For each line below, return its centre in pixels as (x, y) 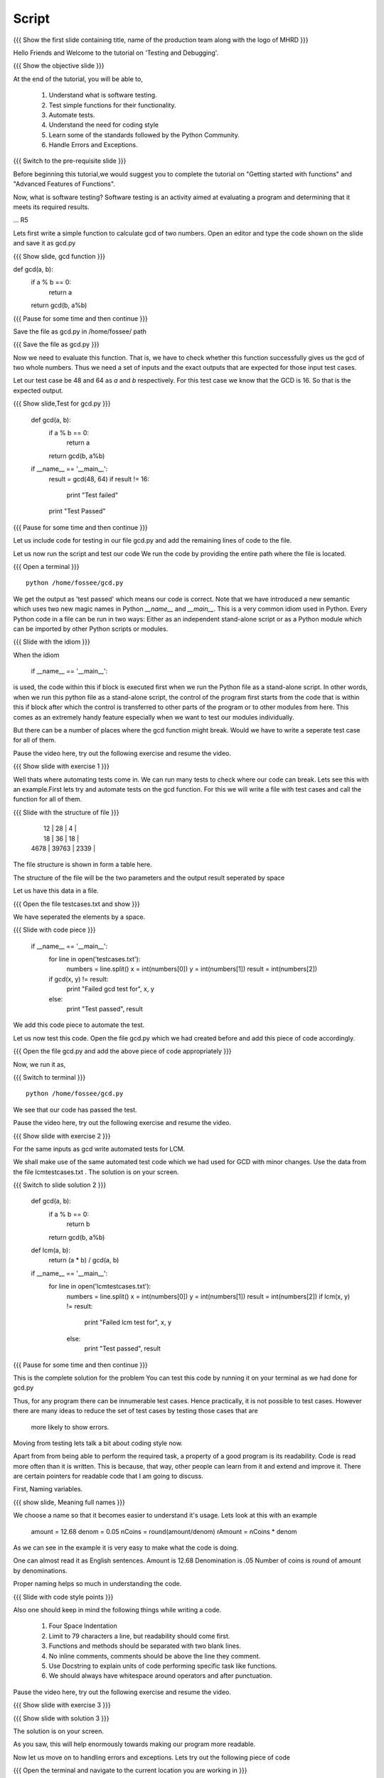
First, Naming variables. (48, 1489)
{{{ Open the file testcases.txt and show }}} (76, 904)
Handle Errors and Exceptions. (93, 145)
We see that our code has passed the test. (75, 1109)
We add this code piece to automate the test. (79, 1025)
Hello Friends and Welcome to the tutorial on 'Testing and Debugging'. (116, 53)
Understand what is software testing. (103, 95)
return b (78, 1224)
